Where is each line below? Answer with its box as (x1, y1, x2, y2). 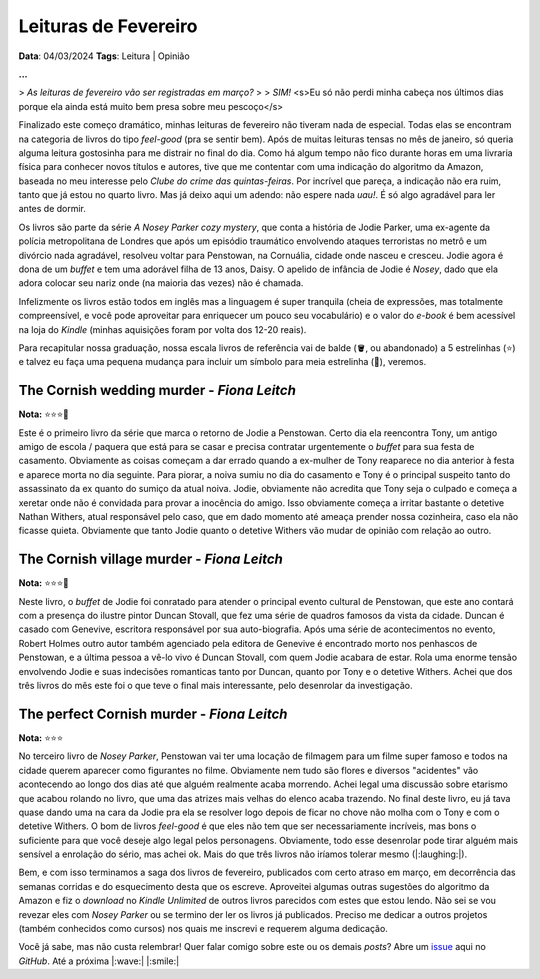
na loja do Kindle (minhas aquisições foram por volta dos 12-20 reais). (18, 323, 307, 335)
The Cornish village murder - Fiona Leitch (18, 551, 284, 568)
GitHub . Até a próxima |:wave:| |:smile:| (18, 955, 180, 967)
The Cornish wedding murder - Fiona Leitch (18, 382, 297, 399)
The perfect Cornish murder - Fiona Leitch (18, 705, 288, 722)
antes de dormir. (18, 203, 87, 215)
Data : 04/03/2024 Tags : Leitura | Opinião (18, 50, 190, 62)
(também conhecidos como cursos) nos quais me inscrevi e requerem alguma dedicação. (18, 923, 389, 935)
